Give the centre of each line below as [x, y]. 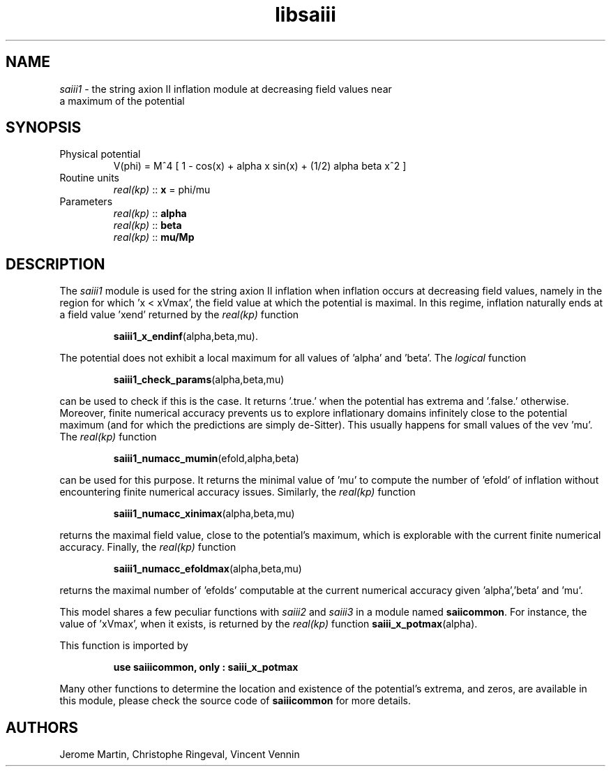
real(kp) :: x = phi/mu [162, 190]
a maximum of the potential [122, 101]
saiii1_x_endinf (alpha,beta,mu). [186, 336]
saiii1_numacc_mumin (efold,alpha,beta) [206, 459]
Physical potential [100, 154]
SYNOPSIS [44, 128]
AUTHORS [42, 727]
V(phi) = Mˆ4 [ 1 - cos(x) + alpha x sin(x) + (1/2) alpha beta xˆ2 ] [260, 166]
